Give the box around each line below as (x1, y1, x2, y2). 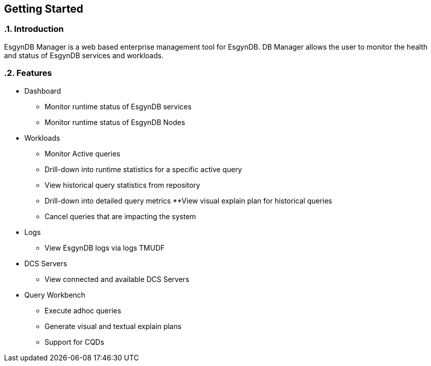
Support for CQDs (45, 337, 104, 346)
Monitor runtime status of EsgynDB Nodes (45, 117, 185, 127)
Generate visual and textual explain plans (45, 321, 182, 331)
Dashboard (24, 86, 61, 95)
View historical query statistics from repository (45, 180, 201, 189)
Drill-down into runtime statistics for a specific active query (45, 165, 242, 174)
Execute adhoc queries (45, 306, 122, 315)
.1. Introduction (4, 24, 64, 34)
